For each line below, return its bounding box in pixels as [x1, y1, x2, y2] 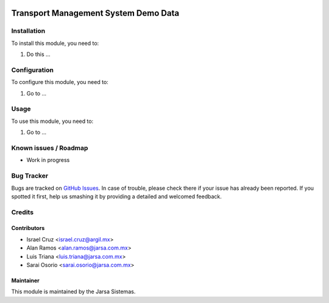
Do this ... [26, 50, 51, 58]
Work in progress [26, 156, 70, 164]
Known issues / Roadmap [11, 144, 88, 152]
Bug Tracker [11, 172, 49, 180]
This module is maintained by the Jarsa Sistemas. [11, 288, 136, 295]
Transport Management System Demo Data [11, 8, 180, 18]
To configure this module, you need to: [11, 78, 109, 86]
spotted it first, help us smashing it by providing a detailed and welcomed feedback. [11, 192, 222, 200]
